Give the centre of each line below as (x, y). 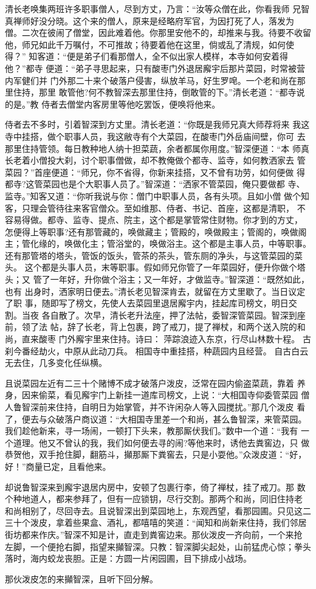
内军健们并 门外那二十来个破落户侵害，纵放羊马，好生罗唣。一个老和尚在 (151, 80)
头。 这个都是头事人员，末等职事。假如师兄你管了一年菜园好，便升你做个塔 (155, 267)
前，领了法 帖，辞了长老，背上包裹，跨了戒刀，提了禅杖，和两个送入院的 (151, 327)
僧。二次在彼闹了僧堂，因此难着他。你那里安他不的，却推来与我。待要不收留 (158, 33)
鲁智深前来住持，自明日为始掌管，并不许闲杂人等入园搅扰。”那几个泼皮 (153, 407)
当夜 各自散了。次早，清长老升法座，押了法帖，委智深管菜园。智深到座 (163, 315)
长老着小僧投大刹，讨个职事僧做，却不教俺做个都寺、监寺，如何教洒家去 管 (155, 160)
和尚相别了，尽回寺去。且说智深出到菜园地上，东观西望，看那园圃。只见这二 (158, 510)
